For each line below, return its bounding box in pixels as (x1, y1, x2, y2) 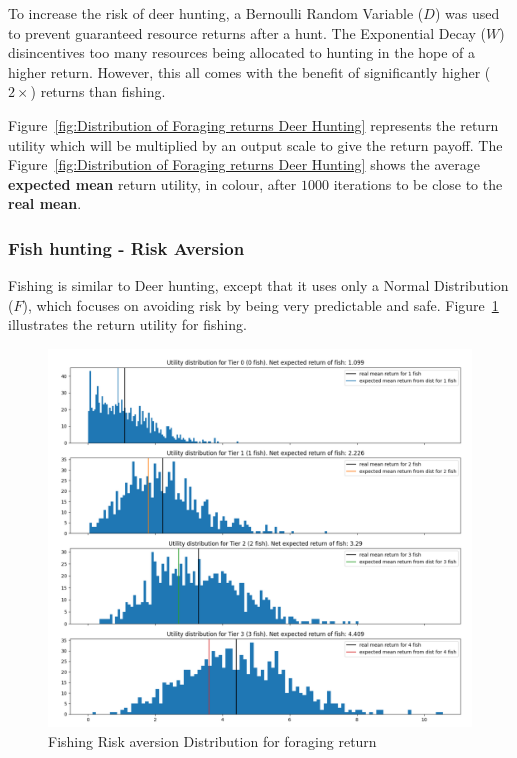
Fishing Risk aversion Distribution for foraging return (48, 730, 377, 751)
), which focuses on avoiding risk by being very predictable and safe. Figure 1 (22, 294, 499, 315)
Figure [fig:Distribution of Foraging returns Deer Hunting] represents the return (8, 114, 499, 135)
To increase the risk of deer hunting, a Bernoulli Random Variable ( (8, 3, 424, 23)
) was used (434, 3, 500, 23)
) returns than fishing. (30, 81, 166, 102)
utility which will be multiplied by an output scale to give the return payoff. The (8, 134, 503, 155)
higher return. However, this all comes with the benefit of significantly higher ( (8, 61, 491, 82)
